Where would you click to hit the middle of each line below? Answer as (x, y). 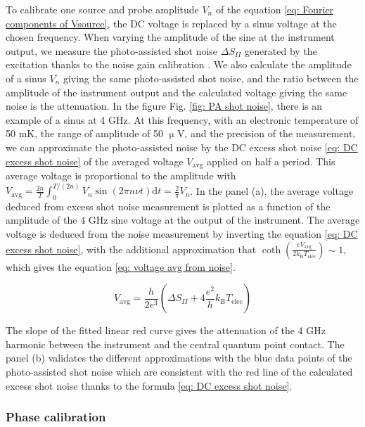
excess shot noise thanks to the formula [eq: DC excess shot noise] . (149, 385)
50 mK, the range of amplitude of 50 (85, 133)
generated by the (281, 50)
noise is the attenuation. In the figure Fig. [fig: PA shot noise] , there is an (164, 106)
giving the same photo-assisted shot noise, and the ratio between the (211, 78)
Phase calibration (56, 417)
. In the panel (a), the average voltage (272, 190)
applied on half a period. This (271, 161)
